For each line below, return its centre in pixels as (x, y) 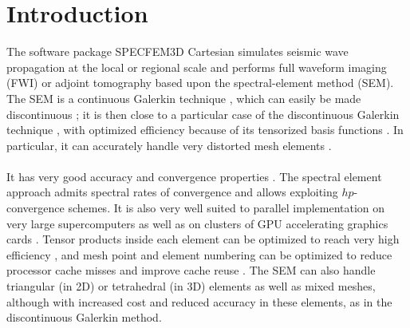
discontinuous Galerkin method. (84, 317)
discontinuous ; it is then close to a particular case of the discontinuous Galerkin (203, 114)
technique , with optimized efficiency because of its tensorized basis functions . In (205, 130)
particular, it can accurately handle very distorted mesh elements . (169, 145)
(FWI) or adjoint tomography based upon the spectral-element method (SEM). (200, 83)
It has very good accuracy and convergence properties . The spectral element (194, 176)
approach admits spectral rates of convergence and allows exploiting (172, 192)
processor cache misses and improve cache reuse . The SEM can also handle (191, 270)
